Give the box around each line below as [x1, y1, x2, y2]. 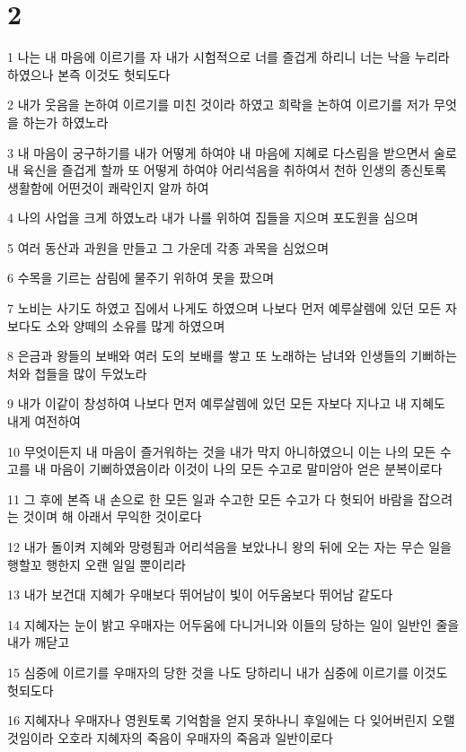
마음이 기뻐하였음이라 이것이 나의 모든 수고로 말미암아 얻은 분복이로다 [49, 459, 443, 478]
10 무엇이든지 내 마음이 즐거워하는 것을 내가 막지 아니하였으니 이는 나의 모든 [7, 442, 436, 460]
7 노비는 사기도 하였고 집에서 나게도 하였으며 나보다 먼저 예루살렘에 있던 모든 [7, 299, 442, 318]
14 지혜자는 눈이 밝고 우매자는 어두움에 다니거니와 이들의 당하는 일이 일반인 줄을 [7, 615, 460, 634]
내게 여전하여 [7, 412, 81, 431]
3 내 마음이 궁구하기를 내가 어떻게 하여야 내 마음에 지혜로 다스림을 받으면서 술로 [7, 143, 457, 162]
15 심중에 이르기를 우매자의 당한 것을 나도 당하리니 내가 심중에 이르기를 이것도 [7, 662, 448, 681]
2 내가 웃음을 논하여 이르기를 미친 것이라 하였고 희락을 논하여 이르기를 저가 [7, 95, 430, 114]
